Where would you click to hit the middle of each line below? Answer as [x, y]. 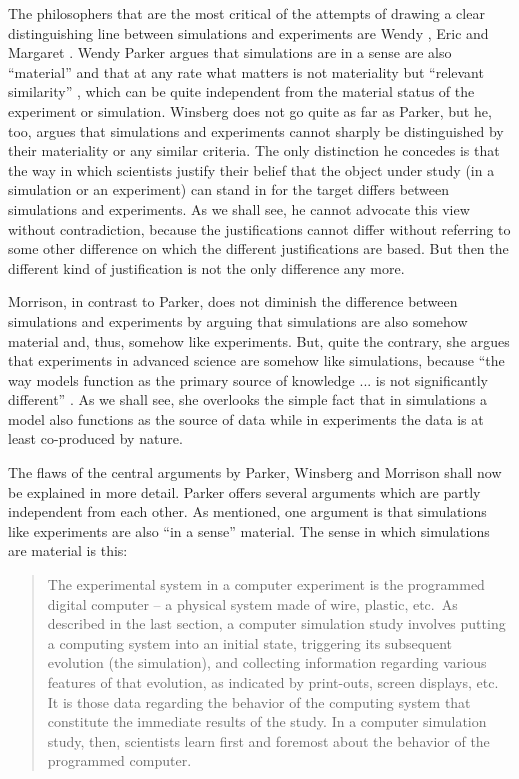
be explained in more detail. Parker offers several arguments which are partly [244, 491]
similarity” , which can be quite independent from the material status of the [241, 91]
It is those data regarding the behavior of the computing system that [259, 701]
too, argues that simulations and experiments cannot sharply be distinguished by [256, 130]
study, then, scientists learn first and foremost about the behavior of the [268, 740]
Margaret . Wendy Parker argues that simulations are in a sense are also [230, 52]
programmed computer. [119, 760]
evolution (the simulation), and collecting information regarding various [267, 662]
